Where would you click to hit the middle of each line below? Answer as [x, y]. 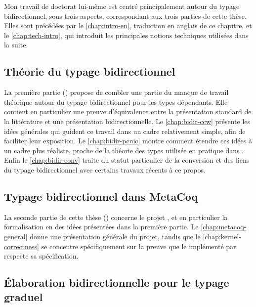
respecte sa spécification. [41, 256]
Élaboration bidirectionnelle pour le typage [117, 283]
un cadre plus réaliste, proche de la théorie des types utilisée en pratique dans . [124, 150]
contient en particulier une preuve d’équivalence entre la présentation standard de [128, 111]
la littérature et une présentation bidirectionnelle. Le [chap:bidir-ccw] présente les [127, 121]
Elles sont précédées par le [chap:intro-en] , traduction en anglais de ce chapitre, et [128, 25]
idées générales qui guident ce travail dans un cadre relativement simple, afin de [125, 131]
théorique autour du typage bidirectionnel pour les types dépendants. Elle [116, 102]
